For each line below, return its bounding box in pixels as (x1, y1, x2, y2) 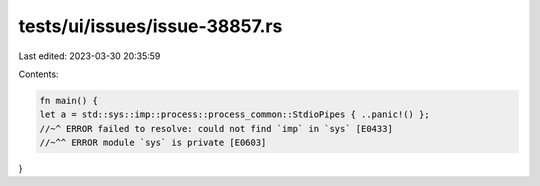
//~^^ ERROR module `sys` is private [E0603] (39, 137, 267, 149)
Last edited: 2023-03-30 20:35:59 (18, 50, 161, 62)
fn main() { (39, 95, 99, 106)
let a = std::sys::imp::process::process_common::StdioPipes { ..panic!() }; (39, 109, 430, 120)
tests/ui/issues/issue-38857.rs (18, 15, 283, 37)
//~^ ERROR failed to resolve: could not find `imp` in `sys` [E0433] (39, 123, 394, 134)
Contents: (18, 68, 59, 80)
